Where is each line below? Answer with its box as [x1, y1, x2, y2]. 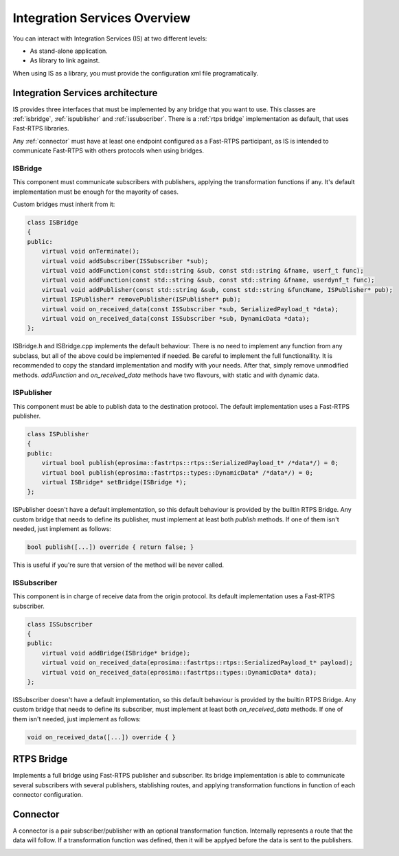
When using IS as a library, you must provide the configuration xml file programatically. [12, 69, 259, 77]
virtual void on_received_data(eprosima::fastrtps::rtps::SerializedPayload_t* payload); [41, 659, 354, 666]
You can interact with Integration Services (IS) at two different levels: [12, 34, 207, 43]
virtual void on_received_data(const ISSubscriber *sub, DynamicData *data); [41, 315, 310, 322]
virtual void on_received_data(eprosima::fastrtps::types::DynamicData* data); [41, 668, 317, 676]
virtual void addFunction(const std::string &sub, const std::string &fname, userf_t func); [41, 267, 364, 275]
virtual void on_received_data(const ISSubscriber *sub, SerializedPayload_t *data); [41, 305, 339, 313]
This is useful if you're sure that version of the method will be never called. [12, 561, 225, 570]
